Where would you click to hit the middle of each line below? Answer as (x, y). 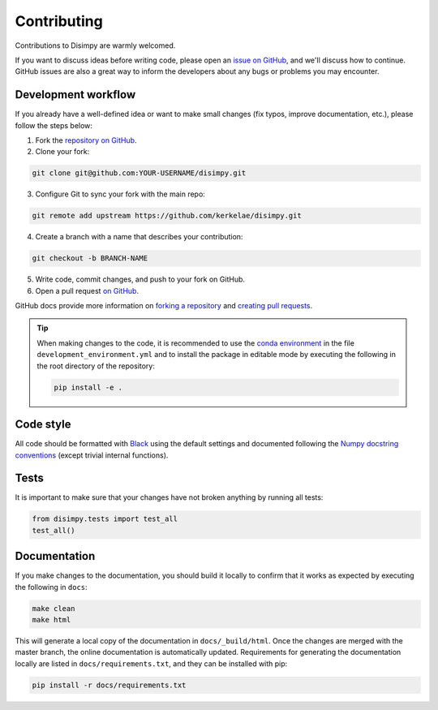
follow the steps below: (54, 125)
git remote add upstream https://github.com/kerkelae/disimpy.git (167, 216)
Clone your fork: (62, 152)
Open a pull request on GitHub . (87, 290)
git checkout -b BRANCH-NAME (90, 258)
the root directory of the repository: (96, 366)
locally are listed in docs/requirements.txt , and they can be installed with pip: (151, 663)
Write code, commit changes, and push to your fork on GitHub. (140, 279)
